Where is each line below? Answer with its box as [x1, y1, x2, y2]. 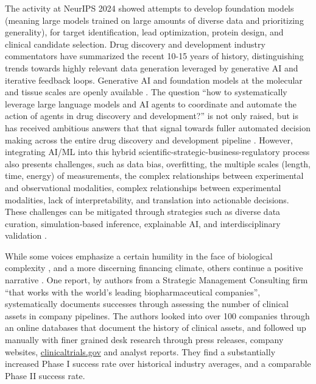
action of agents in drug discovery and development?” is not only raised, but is [5, 109, 298, 122]
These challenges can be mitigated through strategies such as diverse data [5, 205, 281, 218]
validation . [5, 229, 47, 242]
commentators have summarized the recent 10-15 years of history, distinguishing [5, 49, 304, 62]
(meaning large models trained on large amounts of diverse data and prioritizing [5, 13, 304, 26]
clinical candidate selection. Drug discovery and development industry [5, 37, 265, 50]
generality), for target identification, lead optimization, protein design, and [5, 26, 284, 38]
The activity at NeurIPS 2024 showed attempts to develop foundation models [5, 2, 294, 14]
